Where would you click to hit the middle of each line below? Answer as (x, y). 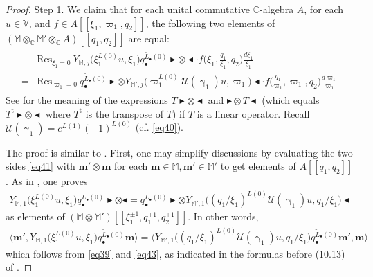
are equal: (149, 38)
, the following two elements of (210, 23)
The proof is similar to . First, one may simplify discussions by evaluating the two (179, 152)
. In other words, (223, 216)
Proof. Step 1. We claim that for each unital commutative (128, 9)
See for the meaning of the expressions (87, 99)
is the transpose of (125, 113)
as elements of (35, 216)
